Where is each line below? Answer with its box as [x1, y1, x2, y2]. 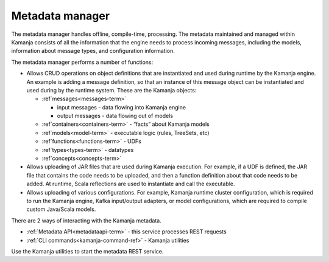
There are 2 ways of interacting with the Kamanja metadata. [11, 216, 161, 224]
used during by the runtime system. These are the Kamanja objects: [26, 86, 197, 94]
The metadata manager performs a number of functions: [11, 58, 154, 66]
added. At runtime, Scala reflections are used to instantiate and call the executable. [26, 180, 235, 188]
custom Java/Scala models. [26, 205, 96, 213]
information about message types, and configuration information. [11, 47, 175, 55]
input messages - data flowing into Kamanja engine [57, 103, 186, 111]
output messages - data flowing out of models [57, 112, 174, 120]
